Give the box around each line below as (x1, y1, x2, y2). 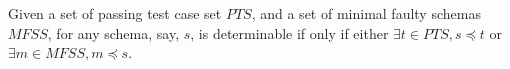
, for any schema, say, (47, 22, 180, 43)
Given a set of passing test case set (8, 3, 222, 23)
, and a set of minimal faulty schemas (251, 3, 481, 23)
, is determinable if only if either (190, 22, 389, 43)
